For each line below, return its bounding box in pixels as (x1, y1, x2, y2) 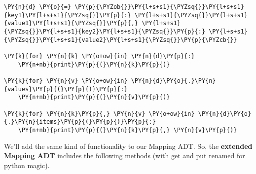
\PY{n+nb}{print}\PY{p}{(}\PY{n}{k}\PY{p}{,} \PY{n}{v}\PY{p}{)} (18, 126, 237, 134)
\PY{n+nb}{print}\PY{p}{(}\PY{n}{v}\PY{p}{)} (18, 94, 170, 101)
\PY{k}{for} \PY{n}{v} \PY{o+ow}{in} (4, 77, 128, 84)
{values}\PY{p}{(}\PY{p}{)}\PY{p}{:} (4, 85, 128, 93)
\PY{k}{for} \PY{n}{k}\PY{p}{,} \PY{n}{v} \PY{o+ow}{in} (4, 110, 195, 117)
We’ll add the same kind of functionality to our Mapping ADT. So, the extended (4, 140, 253, 151)
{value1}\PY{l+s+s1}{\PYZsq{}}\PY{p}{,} (4, 20, 139, 27)
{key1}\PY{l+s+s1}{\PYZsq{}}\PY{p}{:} (4, 11, 131, 19)
